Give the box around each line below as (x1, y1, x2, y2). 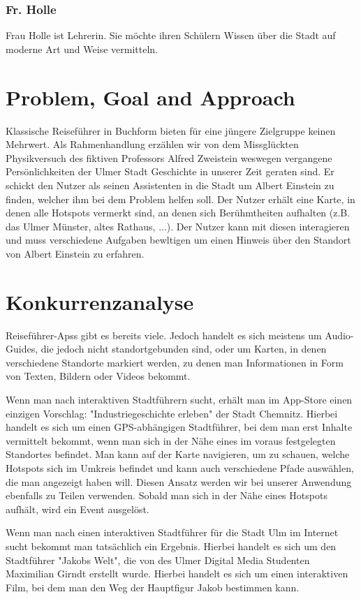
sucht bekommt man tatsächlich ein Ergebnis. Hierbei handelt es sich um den (6, 538, 337, 553)
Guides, (6, 341, 38, 356)
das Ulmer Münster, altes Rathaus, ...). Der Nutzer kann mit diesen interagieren (6, 219, 350, 233)
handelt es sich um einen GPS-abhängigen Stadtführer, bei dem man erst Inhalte (6, 420, 353, 434)
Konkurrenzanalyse (6, 287, 194, 316)
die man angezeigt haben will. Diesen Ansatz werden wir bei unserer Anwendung (6, 474, 352, 489)
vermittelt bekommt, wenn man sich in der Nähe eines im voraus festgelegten (6, 433, 336, 448)
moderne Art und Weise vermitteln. (6, 41, 158, 56)
